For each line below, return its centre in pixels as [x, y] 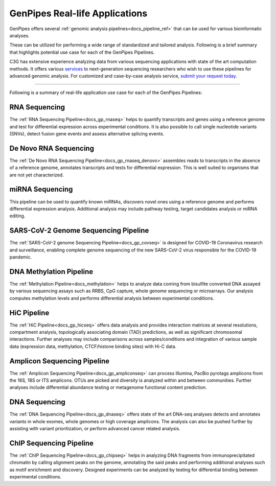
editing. [17, 216]
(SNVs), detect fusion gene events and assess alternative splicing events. [87, 133]
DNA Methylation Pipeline [51, 272]
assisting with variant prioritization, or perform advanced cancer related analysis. [95, 429]
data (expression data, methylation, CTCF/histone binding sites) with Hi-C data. [93, 346]
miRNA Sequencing [41, 189]
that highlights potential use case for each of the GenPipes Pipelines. [82, 52]
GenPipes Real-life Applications [78, 13]
